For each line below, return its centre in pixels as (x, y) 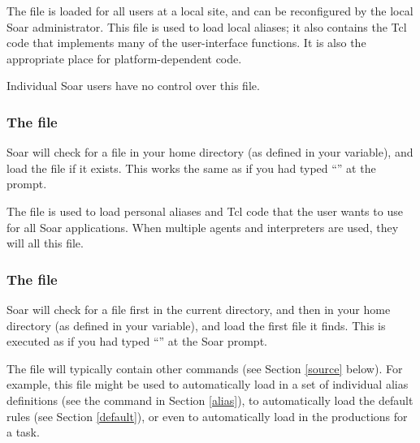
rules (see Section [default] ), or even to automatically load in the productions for (207, 416)
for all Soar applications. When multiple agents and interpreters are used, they (203, 227)
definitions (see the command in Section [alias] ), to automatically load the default (210, 400)
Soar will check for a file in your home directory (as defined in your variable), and (210, 152)
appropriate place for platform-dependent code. (124, 58)
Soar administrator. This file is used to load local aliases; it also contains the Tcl (207, 26)
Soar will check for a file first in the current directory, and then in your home (199, 309)
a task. (23, 432)
